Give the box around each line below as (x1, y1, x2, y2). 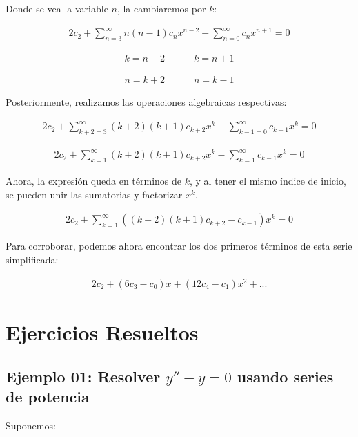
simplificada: (6, 252, 59, 267)
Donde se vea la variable (6, 1, 108, 15)
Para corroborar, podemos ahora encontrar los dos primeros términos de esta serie (6, 239, 352, 253)
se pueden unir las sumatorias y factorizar (6, 187, 183, 201)
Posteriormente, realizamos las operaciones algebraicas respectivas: (6, 94, 287, 109)
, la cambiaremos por (117, 1, 206, 15)
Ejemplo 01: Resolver (6, 365, 161, 387)
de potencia (6, 385, 90, 407)
